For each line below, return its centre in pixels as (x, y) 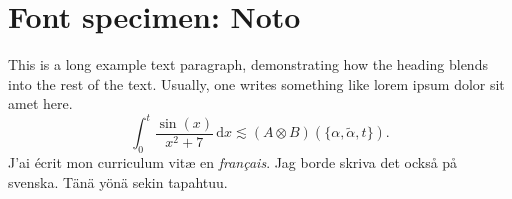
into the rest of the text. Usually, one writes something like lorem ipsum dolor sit (256, 83)
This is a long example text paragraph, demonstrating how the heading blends (248, 64)
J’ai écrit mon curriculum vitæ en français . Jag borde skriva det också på (233, 162)
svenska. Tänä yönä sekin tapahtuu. (118, 181)
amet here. (40, 103)
